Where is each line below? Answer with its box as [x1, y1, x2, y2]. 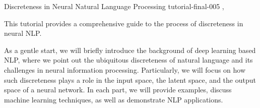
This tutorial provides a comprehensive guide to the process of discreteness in [4, 18, 243, 28]
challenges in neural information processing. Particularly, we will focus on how [4, 64, 246, 75]
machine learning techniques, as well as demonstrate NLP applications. [4, 94, 223, 104]
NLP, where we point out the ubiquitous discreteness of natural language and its [4, 55, 253, 65]
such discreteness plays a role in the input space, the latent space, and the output [4, 74, 256, 85]
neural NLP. [4, 28, 42, 38]
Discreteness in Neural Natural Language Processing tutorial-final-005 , [4, 1, 224, 11]
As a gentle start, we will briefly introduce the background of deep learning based [4, 44, 256, 55]
